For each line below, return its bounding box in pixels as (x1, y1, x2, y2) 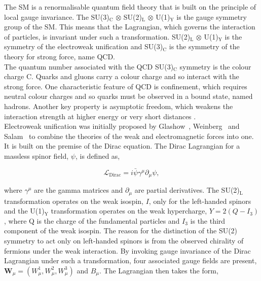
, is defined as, (75, 150, 120, 161)
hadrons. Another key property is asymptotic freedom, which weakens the (4, 100, 233, 111)
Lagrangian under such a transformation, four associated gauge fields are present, (4, 255, 257, 266)
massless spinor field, (4, 150, 69, 161)
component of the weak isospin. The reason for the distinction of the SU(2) (4, 225, 238, 236)
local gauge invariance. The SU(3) (4, 11, 109, 22)
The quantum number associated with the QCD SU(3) (4, 61, 174, 72)
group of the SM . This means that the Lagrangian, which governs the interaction (4, 21, 255, 32)
